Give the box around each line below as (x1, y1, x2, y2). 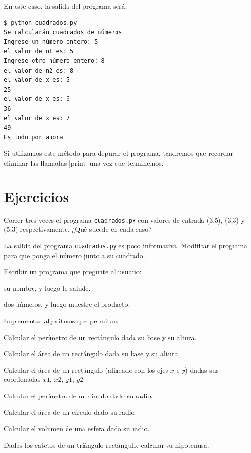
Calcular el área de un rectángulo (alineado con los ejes (4, 364, 168, 375)
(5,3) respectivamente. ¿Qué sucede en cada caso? (4, 224, 151, 234)
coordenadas (4, 374, 41, 384)
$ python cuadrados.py (4, 19, 77, 26)
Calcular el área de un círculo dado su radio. (4, 407, 136, 417)
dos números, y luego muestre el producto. (4, 299, 130, 309)
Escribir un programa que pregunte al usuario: (4, 266, 142, 277)
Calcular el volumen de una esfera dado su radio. (4, 423, 150, 434)
